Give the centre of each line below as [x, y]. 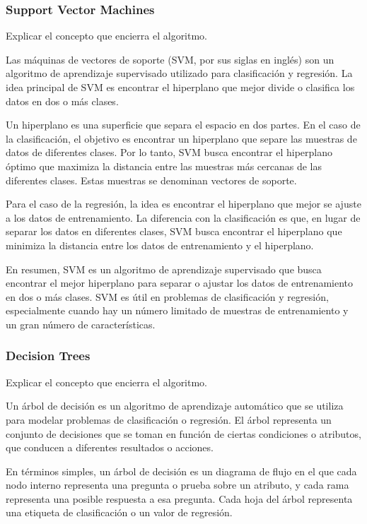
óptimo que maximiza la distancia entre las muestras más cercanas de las [164, 166]
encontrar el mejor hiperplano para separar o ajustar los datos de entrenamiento [180, 283]
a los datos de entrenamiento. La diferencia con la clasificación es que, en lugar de [183, 217]
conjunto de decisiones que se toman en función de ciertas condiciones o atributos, [183, 433]
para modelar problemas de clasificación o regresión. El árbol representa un [169, 419]
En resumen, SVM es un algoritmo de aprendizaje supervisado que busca [164, 269]
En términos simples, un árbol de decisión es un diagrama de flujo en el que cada [181, 471]
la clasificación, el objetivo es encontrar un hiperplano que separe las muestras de [181, 138]
